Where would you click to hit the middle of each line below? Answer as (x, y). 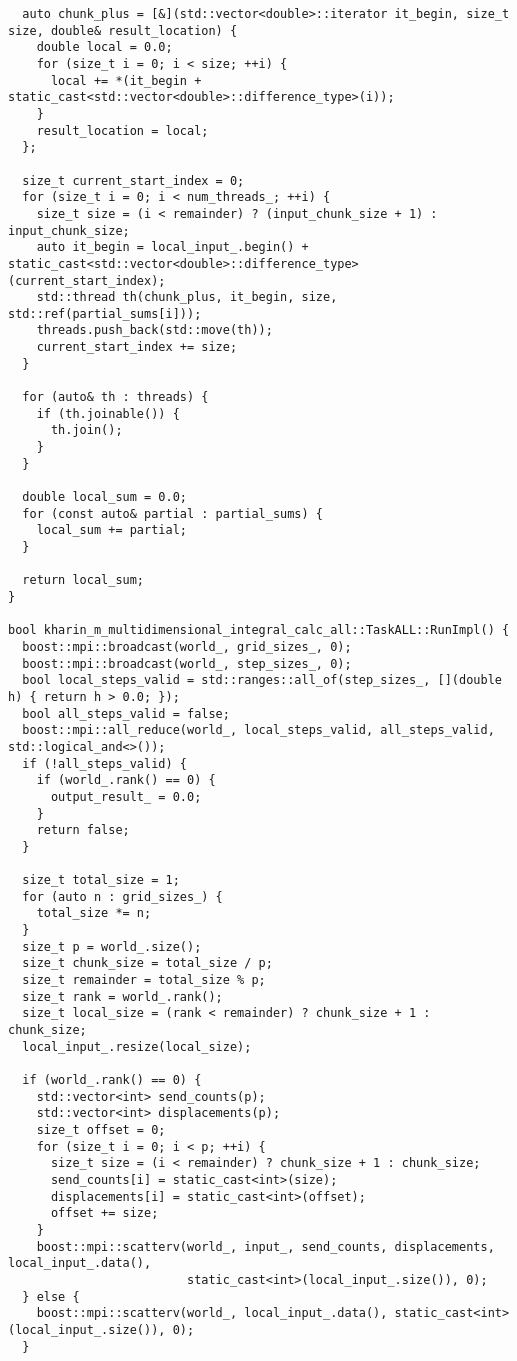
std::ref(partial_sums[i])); (105, 313)
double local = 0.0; (104, 47)
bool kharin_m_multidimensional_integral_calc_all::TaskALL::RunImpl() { (259, 630)
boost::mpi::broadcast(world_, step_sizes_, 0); (187, 663)
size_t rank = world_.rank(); (122, 996)
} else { (51, 1296)
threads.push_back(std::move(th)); (154, 330)
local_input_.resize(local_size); (137, 1046)
